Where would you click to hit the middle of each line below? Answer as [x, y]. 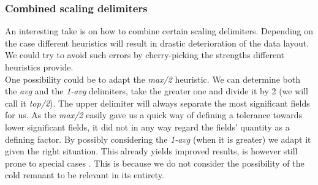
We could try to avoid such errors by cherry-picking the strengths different [145, 55]
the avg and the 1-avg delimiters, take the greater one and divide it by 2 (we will [157, 91]
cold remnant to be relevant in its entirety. [85, 175]
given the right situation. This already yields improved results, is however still [151, 151]
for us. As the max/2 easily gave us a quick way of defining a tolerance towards [154, 115]
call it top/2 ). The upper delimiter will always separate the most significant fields [157, 103]
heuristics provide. [39, 67]
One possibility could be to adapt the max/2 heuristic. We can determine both [153, 79]
